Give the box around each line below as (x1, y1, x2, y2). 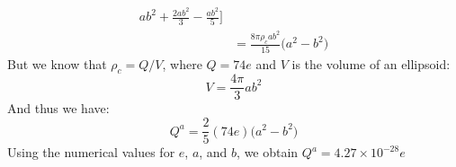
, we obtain (237, 143, 299, 162)
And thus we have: (7, 99, 110, 118)
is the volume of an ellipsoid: (291, 54, 451, 73)
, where (162, 54, 202, 73)
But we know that (7, 54, 107, 73)
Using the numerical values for (7, 143, 175, 162)
